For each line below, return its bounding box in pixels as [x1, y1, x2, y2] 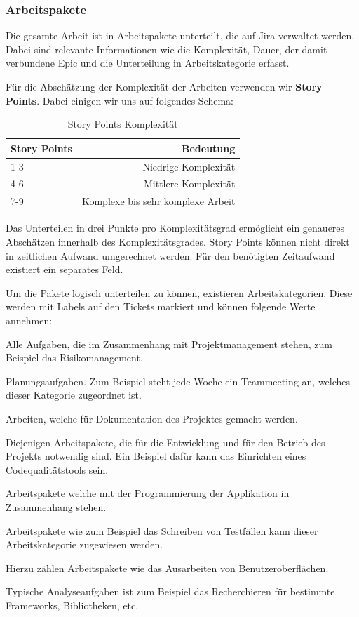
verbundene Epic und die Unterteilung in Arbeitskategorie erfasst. [6, 55, 290, 70]
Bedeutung [182, 140, 236, 155]
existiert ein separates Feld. [6, 262, 123, 277]
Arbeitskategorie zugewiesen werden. [6, 537, 163, 552]
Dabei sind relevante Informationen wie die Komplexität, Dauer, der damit [6, 41, 327, 56]
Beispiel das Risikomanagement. [6, 350, 143, 365]
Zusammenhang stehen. [6, 499, 107, 514]
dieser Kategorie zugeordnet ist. [6, 387, 142, 402]
